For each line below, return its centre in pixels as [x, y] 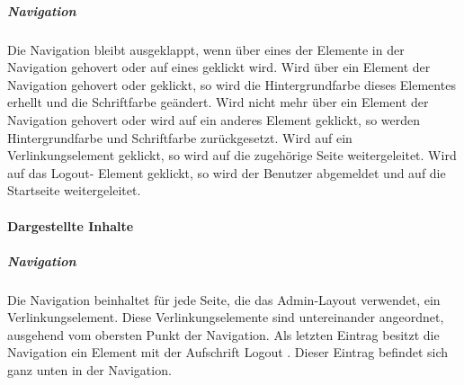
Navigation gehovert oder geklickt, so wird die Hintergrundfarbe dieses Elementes [232, 84]
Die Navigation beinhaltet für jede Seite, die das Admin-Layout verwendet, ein [224, 299]
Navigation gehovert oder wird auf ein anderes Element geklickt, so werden [214, 119]
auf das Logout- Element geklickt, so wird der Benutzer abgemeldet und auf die [227, 172]
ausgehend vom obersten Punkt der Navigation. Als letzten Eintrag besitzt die [223, 334]
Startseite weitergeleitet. [74, 190]
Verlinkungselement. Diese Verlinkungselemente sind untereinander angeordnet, [226, 317]
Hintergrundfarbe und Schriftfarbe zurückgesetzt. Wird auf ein [180, 137]
